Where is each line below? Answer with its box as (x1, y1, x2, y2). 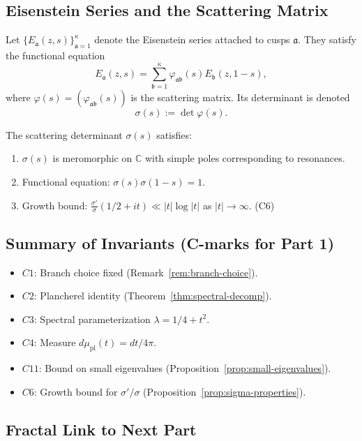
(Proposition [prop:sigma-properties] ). (143, 384, 306, 398)
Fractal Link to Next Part (6, 418, 197, 440)
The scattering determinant (6, 127, 123, 142)
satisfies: (156, 127, 192, 142)
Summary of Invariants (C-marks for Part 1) (6, 232, 335, 253)
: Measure (33, 335, 76, 350)
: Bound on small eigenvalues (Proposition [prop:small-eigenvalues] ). (38, 361, 331, 375)
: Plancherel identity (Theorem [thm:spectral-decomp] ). (33, 288, 272, 303)
